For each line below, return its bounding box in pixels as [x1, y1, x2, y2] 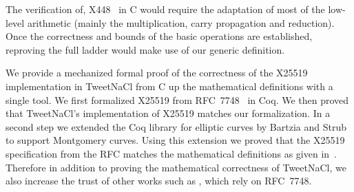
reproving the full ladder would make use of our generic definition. [6, 42, 285, 56]
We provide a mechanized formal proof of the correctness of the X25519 [6, 65, 308, 80]
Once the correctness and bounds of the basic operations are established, [6, 29, 313, 43]
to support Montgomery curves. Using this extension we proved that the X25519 [6, 133, 345, 147]
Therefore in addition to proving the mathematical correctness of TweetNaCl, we [6, 160, 346, 174]
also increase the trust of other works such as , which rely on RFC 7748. [6, 173, 312, 188]
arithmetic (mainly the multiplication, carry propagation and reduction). [27, 15, 335, 30]
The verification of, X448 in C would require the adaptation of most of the [6, 2, 325, 16]
